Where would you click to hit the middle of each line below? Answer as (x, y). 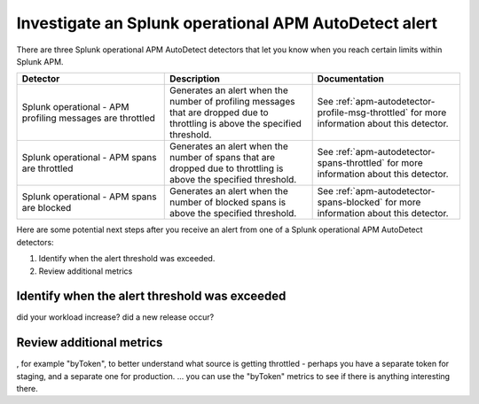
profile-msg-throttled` (363, 113)
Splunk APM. (40, 61)
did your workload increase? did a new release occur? (115, 317)
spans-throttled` (351, 163)
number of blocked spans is (228, 202)
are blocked (47, 208)
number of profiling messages (232, 102)
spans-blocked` (350, 202)
